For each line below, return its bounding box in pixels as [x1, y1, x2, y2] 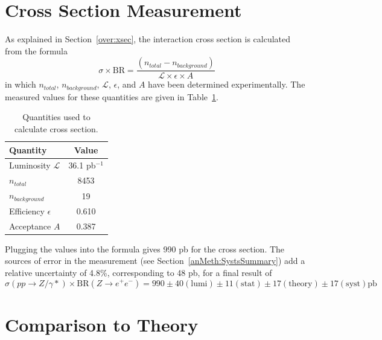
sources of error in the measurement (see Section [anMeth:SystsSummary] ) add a [5, 254, 305, 267]
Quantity [9, 143, 47, 156]
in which [5, 78, 36, 91]
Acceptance [9, 219, 51, 232]
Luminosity [9, 159, 51, 172]
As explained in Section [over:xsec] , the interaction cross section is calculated [5, 33, 291, 45]
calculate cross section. [14, 122, 98, 135]
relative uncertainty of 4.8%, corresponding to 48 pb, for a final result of [5, 266, 272, 278]
